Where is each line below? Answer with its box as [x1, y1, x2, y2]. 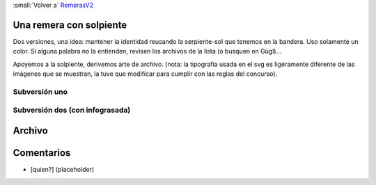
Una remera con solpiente [13, 19, 127, 31]
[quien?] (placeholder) [30, 166, 95, 174]
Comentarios [13, 147, 71, 159]
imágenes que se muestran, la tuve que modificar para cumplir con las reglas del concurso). [13, 70, 278, 78]
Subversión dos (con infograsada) [13, 105, 131, 115]
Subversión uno [13, 87, 68, 97]
